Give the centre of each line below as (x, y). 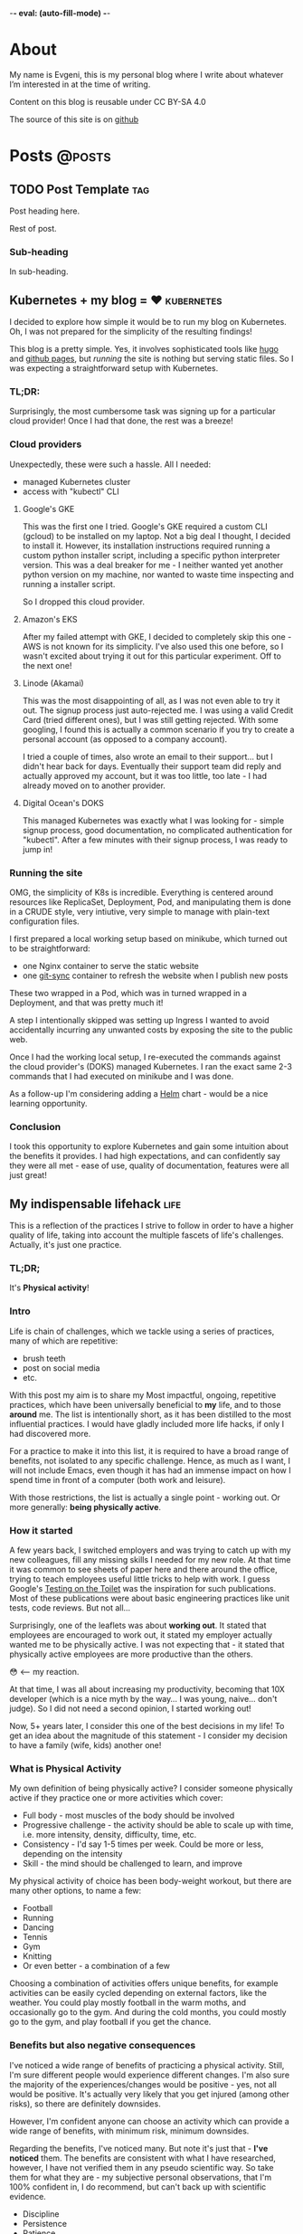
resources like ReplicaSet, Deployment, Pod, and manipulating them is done (150, 902)
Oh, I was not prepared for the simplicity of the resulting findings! (131, 332)
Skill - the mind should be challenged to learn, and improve (132, 1864)
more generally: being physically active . (85, 1507)
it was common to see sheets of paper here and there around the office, (143, 1569)
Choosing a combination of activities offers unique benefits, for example (144, 1983)
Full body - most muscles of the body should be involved (128, 1816)
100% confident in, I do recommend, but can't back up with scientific (138, 2186)
